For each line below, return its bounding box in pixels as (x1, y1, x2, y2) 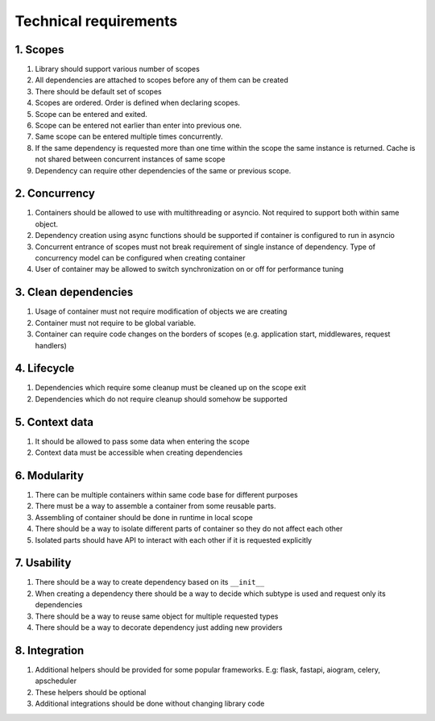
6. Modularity (14, 469, 85, 482)
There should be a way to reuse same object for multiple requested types (35, 611, 279, 621)
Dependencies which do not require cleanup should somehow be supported (35, 394, 288, 403)
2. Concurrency (14, 186, 96, 201)
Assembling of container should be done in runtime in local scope (35, 512, 253, 522)
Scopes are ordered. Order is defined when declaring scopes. (35, 98, 241, 108)
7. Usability (14, 556, 72, 570)
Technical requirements (14, 12, 178, 30)
